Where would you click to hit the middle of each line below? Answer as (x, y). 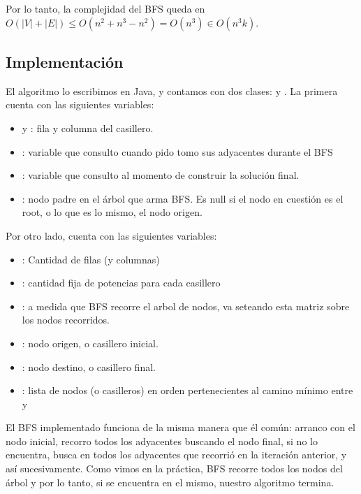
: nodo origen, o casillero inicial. (90, 343)
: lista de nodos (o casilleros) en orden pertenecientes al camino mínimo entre (187, 390)
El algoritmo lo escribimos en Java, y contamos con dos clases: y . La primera (172, 90)
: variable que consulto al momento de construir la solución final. (161, 175)
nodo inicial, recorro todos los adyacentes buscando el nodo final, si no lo (162, 441)
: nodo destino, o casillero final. (89, 366)
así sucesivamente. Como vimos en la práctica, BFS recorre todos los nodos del (174, 468)
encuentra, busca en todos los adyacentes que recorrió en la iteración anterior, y (176, 455)
